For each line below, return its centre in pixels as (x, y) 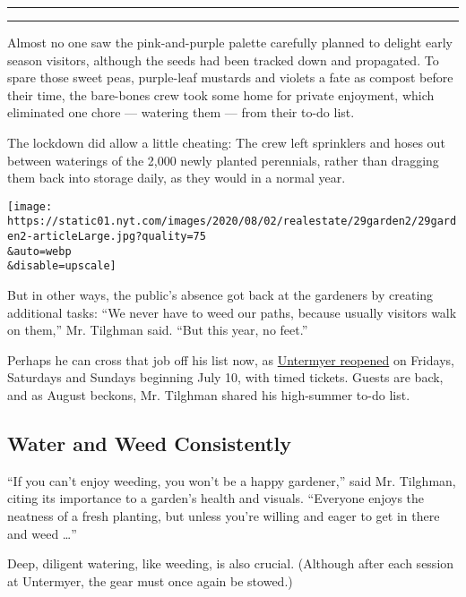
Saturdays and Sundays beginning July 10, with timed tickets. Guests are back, (225, 377)
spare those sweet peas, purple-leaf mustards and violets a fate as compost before (230, 77)
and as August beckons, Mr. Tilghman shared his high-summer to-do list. (209, 395)
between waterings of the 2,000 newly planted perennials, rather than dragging (223, 160)
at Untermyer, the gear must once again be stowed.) (150, 580)
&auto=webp (39, 251)
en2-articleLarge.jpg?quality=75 (107, 237)
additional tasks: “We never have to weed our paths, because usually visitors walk (232, 312)
